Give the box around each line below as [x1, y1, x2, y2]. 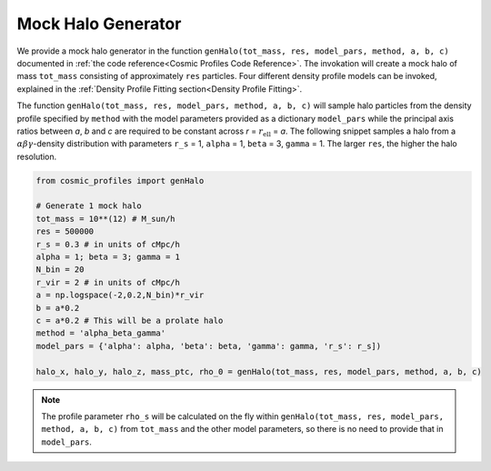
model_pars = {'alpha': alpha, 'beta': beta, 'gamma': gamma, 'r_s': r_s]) [35, 341, 382, 351]
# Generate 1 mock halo [35, 201, 143, 211]
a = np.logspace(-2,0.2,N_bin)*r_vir [35, 290, 205, 300]
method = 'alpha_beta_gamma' [35, 328, 166, 338]
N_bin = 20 [35, 265, 85, 275]
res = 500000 [35, 226, 95, 236]
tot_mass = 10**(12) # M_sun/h [35, 214, 176, 224]
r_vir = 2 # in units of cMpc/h [35, 277, 181, 287]
